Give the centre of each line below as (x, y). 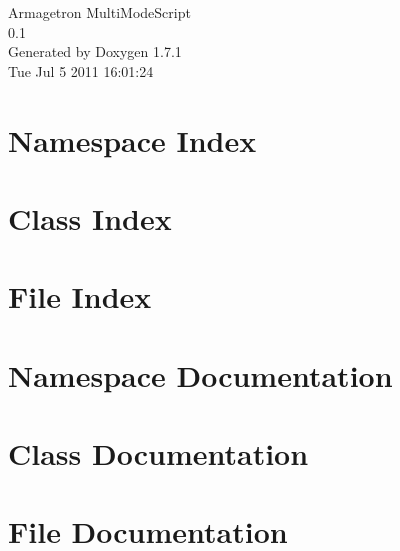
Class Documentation (158, 453)
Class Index (90, 217)
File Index (80, 296)
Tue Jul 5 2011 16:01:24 (81, 70)
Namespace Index (132, 139)
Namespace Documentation (200, 374)
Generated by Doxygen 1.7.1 (95, 51)
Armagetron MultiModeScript (99, 12)
